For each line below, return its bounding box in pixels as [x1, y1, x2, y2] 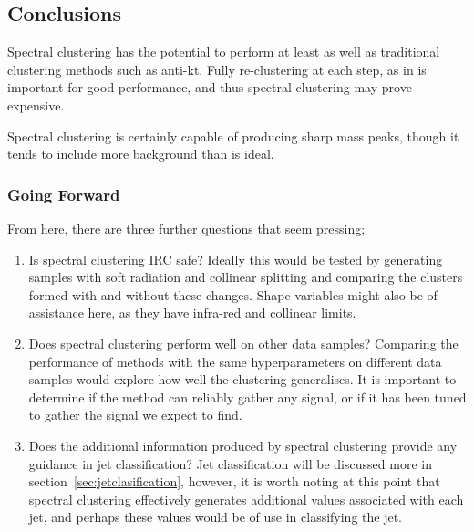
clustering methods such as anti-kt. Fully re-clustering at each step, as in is [7, 59, 427, 78]
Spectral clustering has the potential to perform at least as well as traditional [7, 42, 440, 61]
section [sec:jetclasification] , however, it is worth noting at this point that [28, 472, 440, 491]
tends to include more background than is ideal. [7, 144, 274, 163]
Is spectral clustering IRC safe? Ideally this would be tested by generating [28, 249, 443, 268]
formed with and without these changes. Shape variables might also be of [28, 285, 438, 304]
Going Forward [7, 183, 120, 205]
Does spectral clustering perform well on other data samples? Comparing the [28, 333, 459, 352]
